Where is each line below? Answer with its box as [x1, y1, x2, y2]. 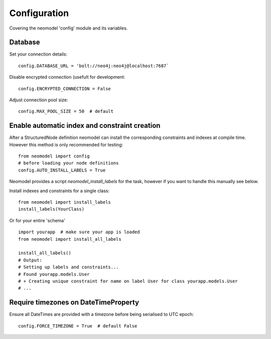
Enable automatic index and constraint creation [9, 121, 161, 130]
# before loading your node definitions [18, 160, 119, 166]
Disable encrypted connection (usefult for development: [9, 74, 125, 80]
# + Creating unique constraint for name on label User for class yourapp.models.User [18, 278, 238, 284]
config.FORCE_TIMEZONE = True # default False [18, 323, 138, 328]
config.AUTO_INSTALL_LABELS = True [18, 167, 106, 173]
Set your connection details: [9, 51, 68, 57]
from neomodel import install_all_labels [18, 236, 121, 242]
